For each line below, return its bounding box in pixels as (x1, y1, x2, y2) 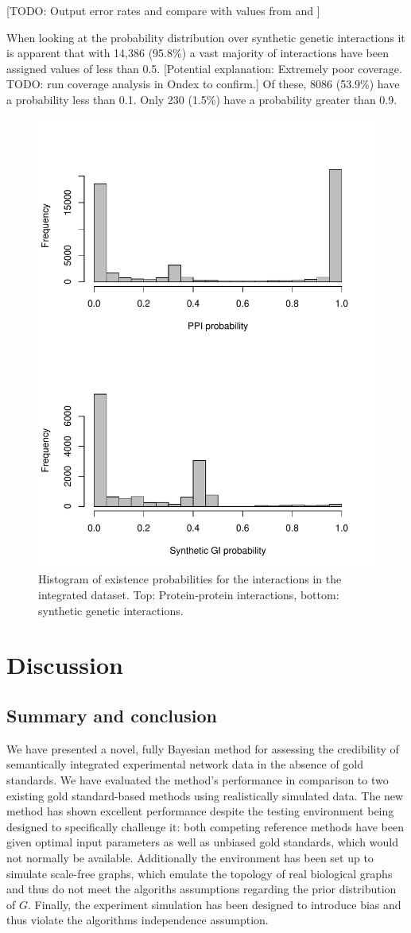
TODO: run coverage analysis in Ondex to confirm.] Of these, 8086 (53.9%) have (6, 75, 400, 92)
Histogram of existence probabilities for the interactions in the (38, 571, 342, 587)
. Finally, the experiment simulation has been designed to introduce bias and (27, 896, 401, 912)
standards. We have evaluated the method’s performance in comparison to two (6, 772, 389, 788)
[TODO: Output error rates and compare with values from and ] (6, 2, 320, 18)
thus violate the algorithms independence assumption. (6, 912, 269, 928)
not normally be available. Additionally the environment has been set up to (6, 850, 374, 865)
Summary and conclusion (6, 703, 217, 728)
